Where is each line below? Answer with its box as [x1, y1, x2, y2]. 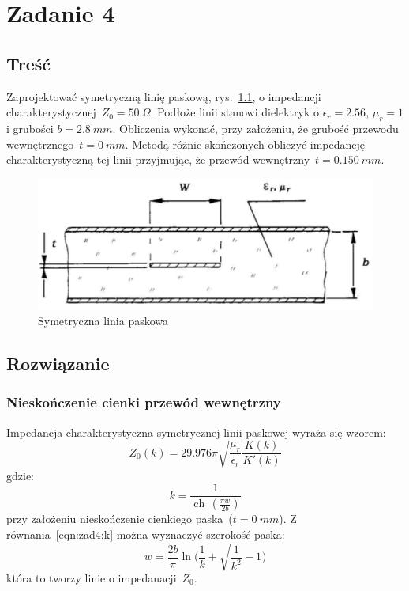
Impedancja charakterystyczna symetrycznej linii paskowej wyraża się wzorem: [6, 423, 386, 440]
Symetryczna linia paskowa [38, 312, 169, 328]
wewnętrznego [6, 135, 74, 152]
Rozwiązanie [6, 350, 110, 375]
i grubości [6, 119, 54, 136]
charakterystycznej [6, 104, 96, 120]
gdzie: [6, 467, 34, 483]
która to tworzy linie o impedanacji [6, 569, 177, 585]
